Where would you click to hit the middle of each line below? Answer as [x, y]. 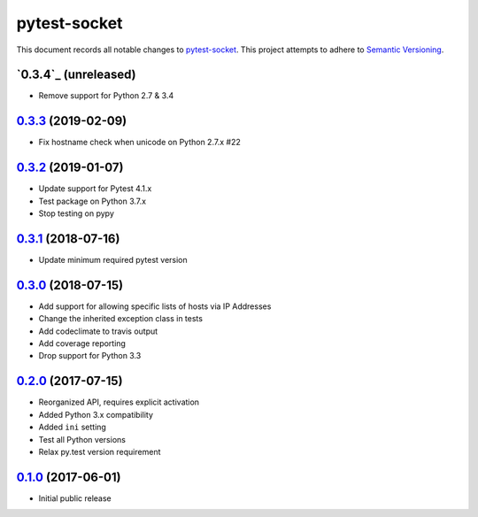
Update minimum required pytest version [113, 259]
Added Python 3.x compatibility [96, 414]
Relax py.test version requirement [100, 451]
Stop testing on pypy [77, 213]
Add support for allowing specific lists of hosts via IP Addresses [155, 306]
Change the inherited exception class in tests [121, 319]
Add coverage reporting [82, 343]
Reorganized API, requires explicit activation [119, 402]
